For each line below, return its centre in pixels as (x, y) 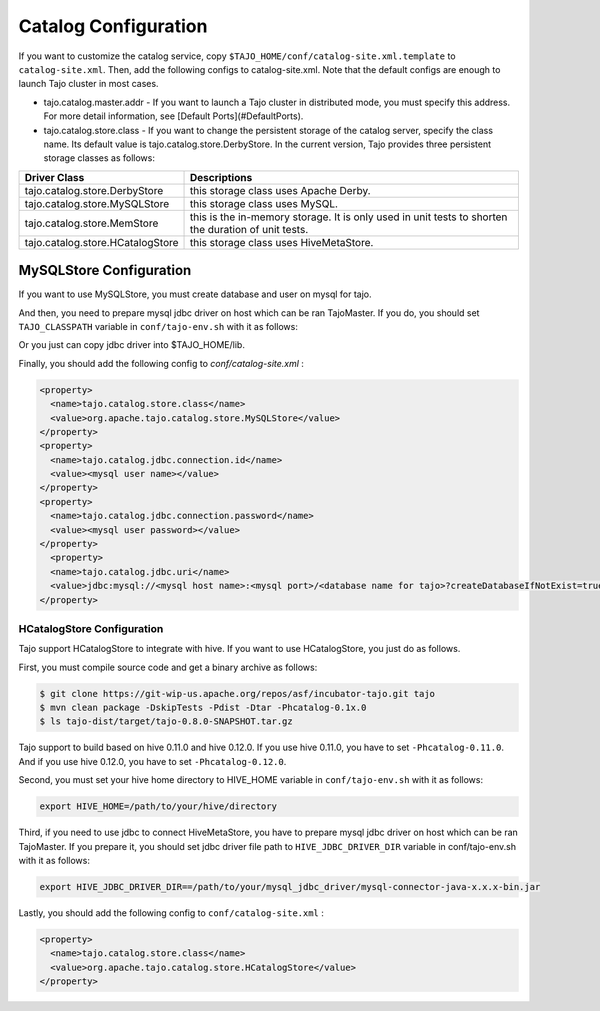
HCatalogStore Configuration (91, 628)
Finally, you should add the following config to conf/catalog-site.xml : (161, 363)
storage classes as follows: (99, 158)
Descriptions (221, 177)
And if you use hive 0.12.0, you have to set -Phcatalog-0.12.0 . (152, 761)
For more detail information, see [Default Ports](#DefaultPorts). (173, 116)
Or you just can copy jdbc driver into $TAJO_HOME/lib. (131, 345)
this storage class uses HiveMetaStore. (282, 242)
